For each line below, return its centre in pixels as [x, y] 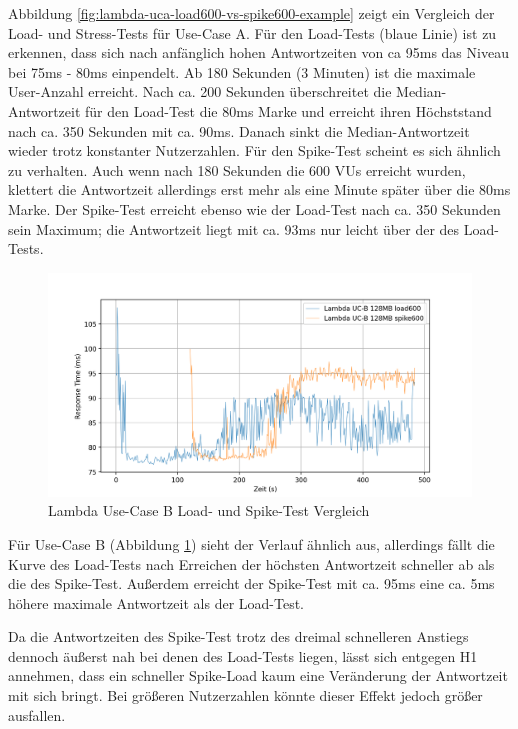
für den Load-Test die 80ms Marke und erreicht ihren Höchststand [288, 110]
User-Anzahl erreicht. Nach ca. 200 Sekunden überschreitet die [200, 91]
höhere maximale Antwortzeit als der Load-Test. [156, 602]
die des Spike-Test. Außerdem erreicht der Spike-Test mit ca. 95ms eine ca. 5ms [251, 583]
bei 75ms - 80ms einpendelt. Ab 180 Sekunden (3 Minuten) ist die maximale [242, 71]
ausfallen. [37, 714]
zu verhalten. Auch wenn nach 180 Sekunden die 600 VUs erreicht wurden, [237, 169]
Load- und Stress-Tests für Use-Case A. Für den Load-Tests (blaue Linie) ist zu [252, 32]
